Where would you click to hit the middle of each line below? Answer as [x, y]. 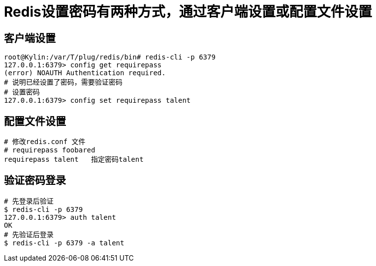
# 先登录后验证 [29, 201]
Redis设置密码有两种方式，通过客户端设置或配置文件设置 [188, 12]
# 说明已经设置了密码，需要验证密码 [63, 82]
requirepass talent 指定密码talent [74, 160]
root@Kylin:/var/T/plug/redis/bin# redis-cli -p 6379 [110, 57]
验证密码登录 [35, 180]
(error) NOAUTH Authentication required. [85, 73]
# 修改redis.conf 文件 [45, 142]
